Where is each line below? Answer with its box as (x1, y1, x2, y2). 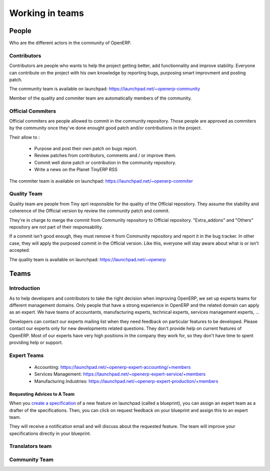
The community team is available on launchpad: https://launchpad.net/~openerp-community (9, 86, 200, 92)
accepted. (9, 247, 30, 253)
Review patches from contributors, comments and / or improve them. (34, 153, 176, 159)
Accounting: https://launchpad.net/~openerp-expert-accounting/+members (34, 364, 191, 370)
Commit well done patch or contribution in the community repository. (34, 159, 176, 165)
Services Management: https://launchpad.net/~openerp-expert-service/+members (34, 371, 206, 377)
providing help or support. (9, 339, 63, 345)
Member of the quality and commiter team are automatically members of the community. (9, 95, 192, 101)
